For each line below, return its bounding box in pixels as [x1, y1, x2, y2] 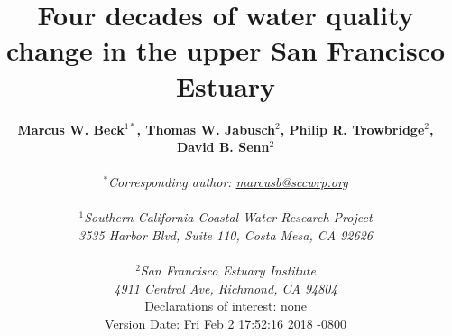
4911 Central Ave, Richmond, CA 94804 [114, 278, 337, 297]
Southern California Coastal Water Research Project [84, 208, 373, 227]
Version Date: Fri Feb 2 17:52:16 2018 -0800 [105, 314, 346, 333]
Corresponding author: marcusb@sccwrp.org [108, 173, 348, 191]
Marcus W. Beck [17, 119, 125, 138]
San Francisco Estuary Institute [140, 261, 316, 280]
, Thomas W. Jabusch [136, 119, 276, 138]
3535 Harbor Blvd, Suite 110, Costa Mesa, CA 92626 [78, 226, 373, 245]
